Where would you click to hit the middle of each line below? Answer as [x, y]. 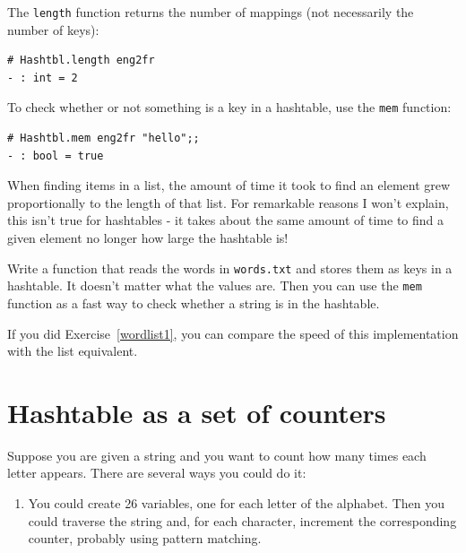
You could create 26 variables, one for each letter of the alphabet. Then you [236, 503]
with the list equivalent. [73, 351]
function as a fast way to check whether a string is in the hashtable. [194, 302]
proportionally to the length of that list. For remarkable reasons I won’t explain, [228, 202]
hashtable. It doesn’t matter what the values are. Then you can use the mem [215, 285]
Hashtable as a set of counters [197, 412]
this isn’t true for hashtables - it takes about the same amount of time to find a [226, 220]
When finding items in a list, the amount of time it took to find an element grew [229, 185]
